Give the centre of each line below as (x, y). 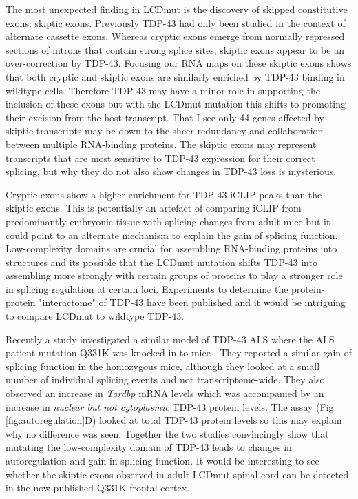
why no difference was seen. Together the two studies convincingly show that (167, 433)
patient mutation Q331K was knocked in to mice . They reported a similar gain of (179, 353)
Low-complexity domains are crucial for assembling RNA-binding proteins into (171, 248)
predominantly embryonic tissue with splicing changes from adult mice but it (168, 221)
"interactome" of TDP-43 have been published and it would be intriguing (192, 302)
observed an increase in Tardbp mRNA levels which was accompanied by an (165, 393)
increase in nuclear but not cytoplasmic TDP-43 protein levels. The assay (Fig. (171, 406)
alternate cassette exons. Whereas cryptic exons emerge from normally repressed (175, 36)
